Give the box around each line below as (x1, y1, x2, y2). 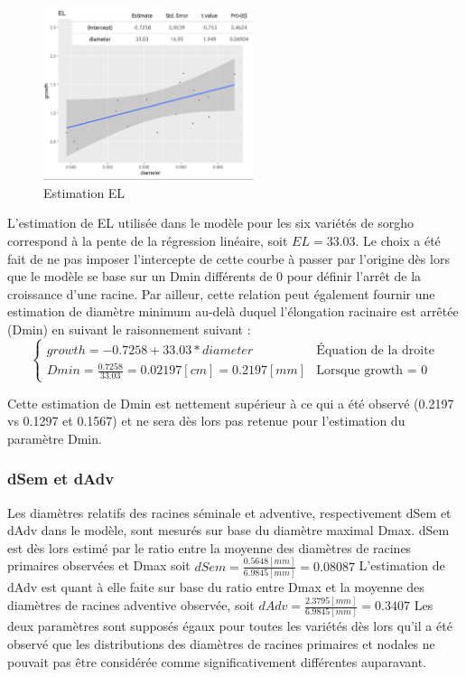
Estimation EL (43, 183, 126, 202)
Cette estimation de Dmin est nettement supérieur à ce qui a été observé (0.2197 (7, 393, 454, 412)
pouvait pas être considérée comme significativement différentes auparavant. (7, 652, 426, 671)
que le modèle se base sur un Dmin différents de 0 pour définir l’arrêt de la (7, 267, 422, 286)
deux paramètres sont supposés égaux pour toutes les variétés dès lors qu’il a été (7, 616, 452, 635)
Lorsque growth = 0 (316, 364, 428, 378)
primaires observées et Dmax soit (7, 556, 191, 575)
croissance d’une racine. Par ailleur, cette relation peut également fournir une (7, 284, 435, 303)
